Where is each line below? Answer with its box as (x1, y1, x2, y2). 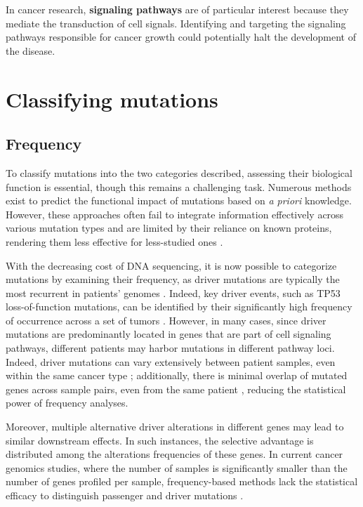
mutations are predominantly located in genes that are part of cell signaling (6, 327, 331, 341)
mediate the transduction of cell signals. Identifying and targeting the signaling (6, 15, 346, 30)
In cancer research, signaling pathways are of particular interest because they (6, 2, 349, 16)
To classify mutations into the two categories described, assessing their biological (6, 165, 352, 180)
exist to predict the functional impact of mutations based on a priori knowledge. (6, 193, 352, 208)
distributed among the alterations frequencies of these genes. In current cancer (6, 447, 343, 461)
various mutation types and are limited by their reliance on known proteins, (6, 220, 332, 235)
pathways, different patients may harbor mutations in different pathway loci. (6, 341, 335, 355)
